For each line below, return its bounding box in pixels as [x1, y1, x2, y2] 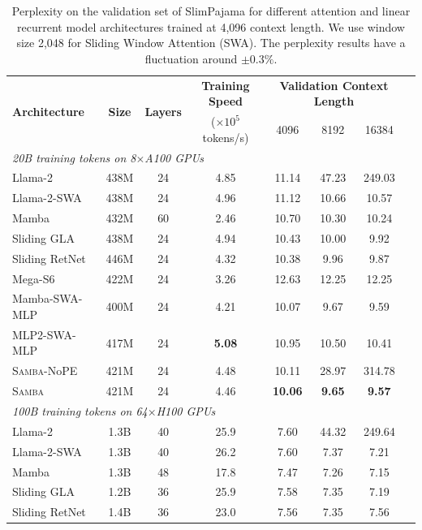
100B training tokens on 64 [12, 402, 148, 419]
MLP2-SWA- [12, 325, 76, 343]
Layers [144, 102, 182, 119]
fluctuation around [144, 50, 238, 67]
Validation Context [279, 76, 389, 93]
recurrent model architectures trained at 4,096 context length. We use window [17, 18, 405, 35]
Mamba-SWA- [12, 290, 83, 307]
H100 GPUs [156, 402, 216, 419]
